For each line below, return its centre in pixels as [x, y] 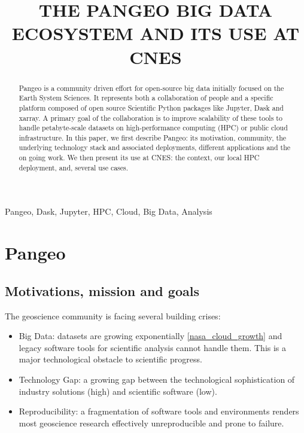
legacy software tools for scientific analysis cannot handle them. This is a [153, 347]
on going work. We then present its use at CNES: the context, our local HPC [139, 158]
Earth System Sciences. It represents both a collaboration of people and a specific [146, 98]
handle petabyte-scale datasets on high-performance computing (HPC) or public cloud [153, 128]
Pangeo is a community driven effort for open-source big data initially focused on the [151, 88]
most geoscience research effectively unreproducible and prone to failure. [151, 423]
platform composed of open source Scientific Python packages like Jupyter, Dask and [151, 107]
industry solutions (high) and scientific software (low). [118, 391]
